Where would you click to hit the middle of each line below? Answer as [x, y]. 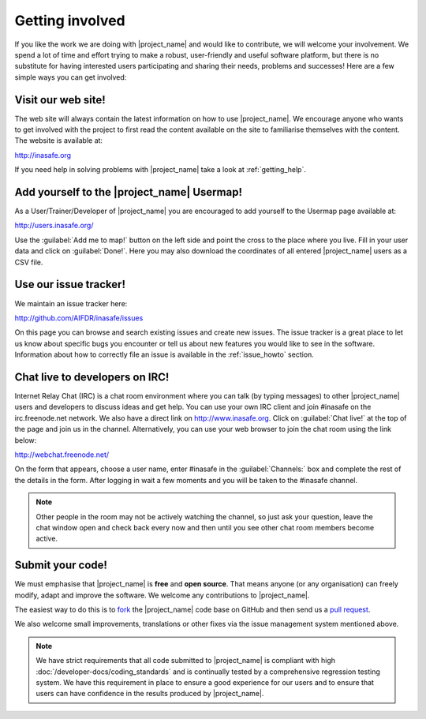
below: [26, 440]
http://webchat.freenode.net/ [62, 455]
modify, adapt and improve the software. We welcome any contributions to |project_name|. [162, 595]
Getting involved [70, 21]
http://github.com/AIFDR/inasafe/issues [79, 318]
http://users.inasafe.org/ [54, 226]
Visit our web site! [60, 100]
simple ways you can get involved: [71, 77]
